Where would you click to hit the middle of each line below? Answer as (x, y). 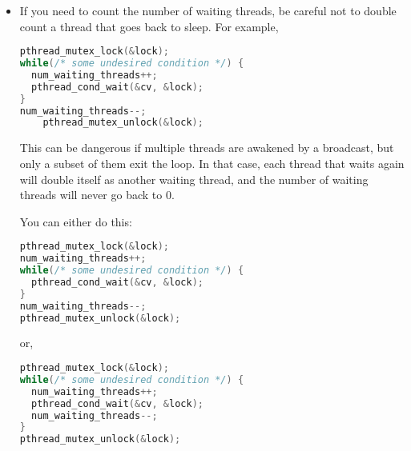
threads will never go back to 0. (97, 195)
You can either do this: (76, 221)
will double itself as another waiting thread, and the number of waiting (194, 179)
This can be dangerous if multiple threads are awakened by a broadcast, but (207, 148)
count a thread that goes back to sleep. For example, (149, 26)
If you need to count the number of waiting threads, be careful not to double (208, 10)
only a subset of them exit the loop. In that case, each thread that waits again (212, 163)
